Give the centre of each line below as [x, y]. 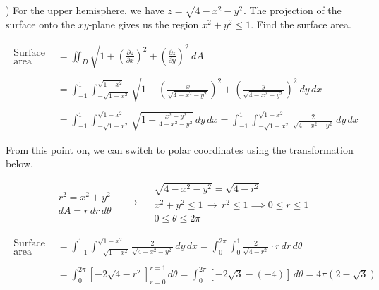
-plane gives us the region [144, 24]
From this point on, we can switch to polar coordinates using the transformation [180, 149]
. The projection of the [292, 10]
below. [19, 163]
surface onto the [41, 24]
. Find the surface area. [301, 24]
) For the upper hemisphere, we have [85, 10]
